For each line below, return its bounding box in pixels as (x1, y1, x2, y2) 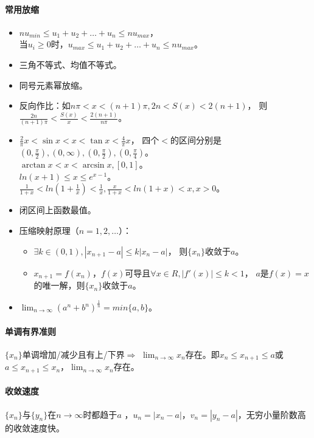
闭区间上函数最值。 (19, 204, 96, 216)
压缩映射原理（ (19, 224, 79, 236)
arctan (21, 161, 46, 170)
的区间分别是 (170, 134, 222, 146)
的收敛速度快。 (5, 421, 65, 434)
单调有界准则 (5, 324, 56, 337)
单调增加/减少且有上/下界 (22, 347, 125, 360)
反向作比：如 (19, 99, 71, 112)
